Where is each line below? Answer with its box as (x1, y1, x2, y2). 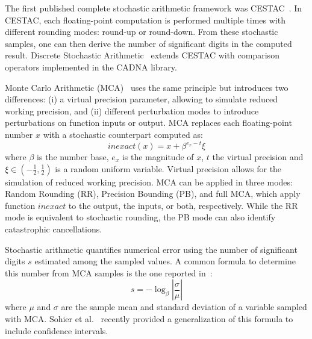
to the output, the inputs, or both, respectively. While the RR (68, 199, 298, 211)
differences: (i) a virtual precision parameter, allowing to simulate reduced (5, 93, 278, 105)
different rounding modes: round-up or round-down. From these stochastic (5, 25, 278, 38)
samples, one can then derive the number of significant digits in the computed (5, 37, 292, 49)
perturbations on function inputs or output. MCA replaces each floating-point (5, 116, 292, 129)
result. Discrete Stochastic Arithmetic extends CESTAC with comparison (5, 49, 279, 61)
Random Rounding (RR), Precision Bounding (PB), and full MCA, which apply (5, 187, 301, 200)
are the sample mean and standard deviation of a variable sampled (61, 300, 307, 313)
